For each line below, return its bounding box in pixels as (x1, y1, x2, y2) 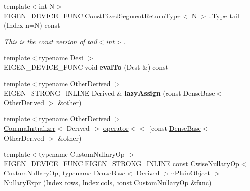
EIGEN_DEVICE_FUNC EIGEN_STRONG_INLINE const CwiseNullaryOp (4, 158, 239, 168)
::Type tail (208, 10, 239, 20)
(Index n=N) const (4, 20, 60, 30)
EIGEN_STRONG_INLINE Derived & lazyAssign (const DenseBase (4, 88, 215, 98)
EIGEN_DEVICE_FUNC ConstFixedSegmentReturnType (4, 10, 181, 20)
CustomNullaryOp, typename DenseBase (4, 168, 125, 178)
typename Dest (39, 52, 84, 63)
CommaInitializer (4, 123, 56, 133)
